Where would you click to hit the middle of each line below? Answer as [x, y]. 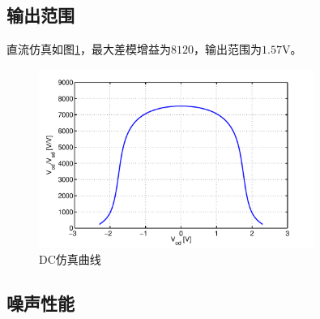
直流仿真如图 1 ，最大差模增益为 [89, 49]
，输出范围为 [228, 49]
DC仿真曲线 [70, 259]
